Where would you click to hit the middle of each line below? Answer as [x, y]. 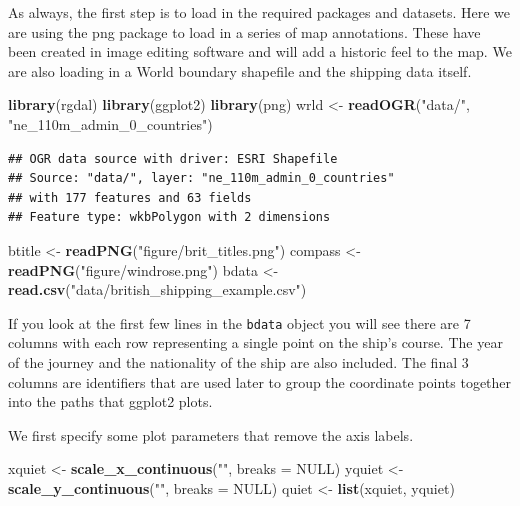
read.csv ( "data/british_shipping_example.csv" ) [157, 289]
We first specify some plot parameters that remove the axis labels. [211, 434]
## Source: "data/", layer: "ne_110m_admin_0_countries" [201, 178]
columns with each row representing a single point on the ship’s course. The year [255, 342]
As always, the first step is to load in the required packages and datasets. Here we [259, 12]
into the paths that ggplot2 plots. [110, 401]
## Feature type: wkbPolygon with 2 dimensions [169, 217]
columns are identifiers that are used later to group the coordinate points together [260, 381]
